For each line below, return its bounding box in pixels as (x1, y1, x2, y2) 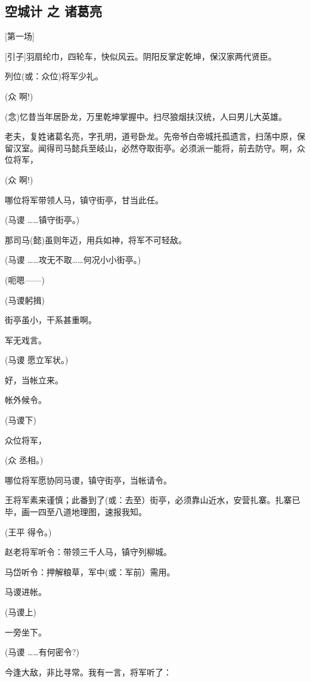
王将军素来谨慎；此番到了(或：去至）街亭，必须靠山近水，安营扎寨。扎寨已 (5, 494, 300, 506)
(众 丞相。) (5, 454, 44, 466)
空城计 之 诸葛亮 (5, 2, 103, 20)
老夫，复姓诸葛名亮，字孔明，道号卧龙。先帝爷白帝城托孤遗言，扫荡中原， (5, 130, 297, 142)
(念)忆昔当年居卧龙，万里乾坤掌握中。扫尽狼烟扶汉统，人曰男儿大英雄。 (5, 110, 287, 122)
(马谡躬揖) (5, 293, 45, 306)
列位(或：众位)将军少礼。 (5, 70, 103, 82)
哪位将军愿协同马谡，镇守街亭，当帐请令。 (5, 473, 172, 486)
